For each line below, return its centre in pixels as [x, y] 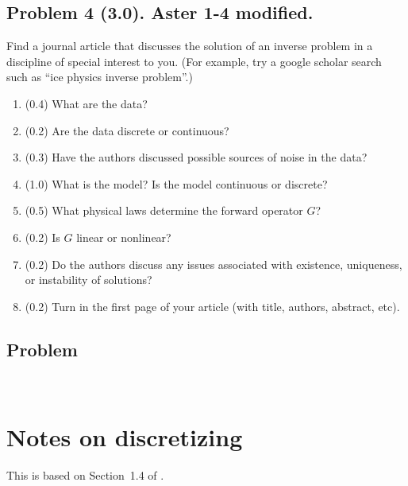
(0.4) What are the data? [86, 103]
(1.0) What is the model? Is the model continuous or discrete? [176, 183]
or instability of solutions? [89, 280]
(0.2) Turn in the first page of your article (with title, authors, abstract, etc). [212, 306]
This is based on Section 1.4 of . [85, 475]
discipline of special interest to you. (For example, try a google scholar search [194, 61]
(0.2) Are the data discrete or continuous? [127, 130]
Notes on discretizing [125, 437]
